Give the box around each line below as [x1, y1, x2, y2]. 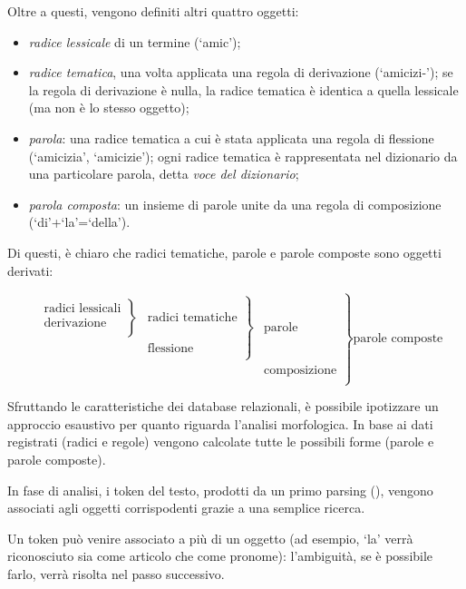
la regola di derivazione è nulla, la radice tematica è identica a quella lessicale [28, 80, 459, 99]
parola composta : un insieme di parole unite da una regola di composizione [28, 194, 442, 213]
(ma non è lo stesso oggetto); [28, 98, 189, 117]
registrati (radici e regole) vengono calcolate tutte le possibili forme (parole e [7, 432, 434, 451]
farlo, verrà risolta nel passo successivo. [7, 564, 225, 584]
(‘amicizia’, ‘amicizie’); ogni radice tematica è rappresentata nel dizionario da [28, 146, 458, 165]
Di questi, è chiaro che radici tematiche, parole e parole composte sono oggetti [7, 242, 442, 261]
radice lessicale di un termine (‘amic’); [28, 32, 241, 51]
